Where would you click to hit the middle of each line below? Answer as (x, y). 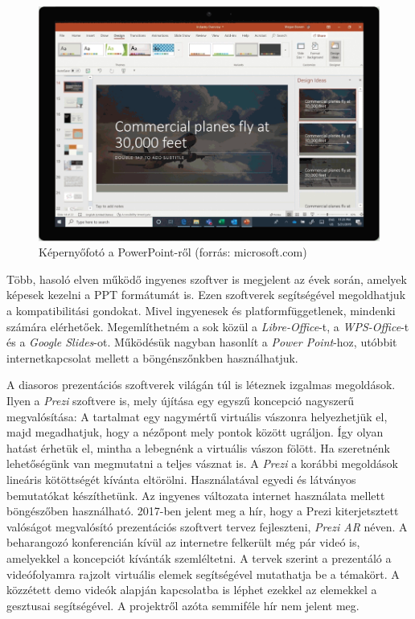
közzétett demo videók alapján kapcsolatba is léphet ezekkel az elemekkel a (192, 590)
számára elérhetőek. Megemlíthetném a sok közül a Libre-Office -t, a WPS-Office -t (208, 326)
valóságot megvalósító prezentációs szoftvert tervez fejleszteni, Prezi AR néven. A (207, 526)
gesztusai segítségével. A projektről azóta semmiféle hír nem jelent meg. (183, 605)
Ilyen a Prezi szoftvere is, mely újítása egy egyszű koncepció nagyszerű (181, 400)
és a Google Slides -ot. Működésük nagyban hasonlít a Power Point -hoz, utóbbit (202, 342)
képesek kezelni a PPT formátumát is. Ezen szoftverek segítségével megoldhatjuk (206, 295)
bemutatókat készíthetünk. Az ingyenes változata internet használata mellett (196, 495)
